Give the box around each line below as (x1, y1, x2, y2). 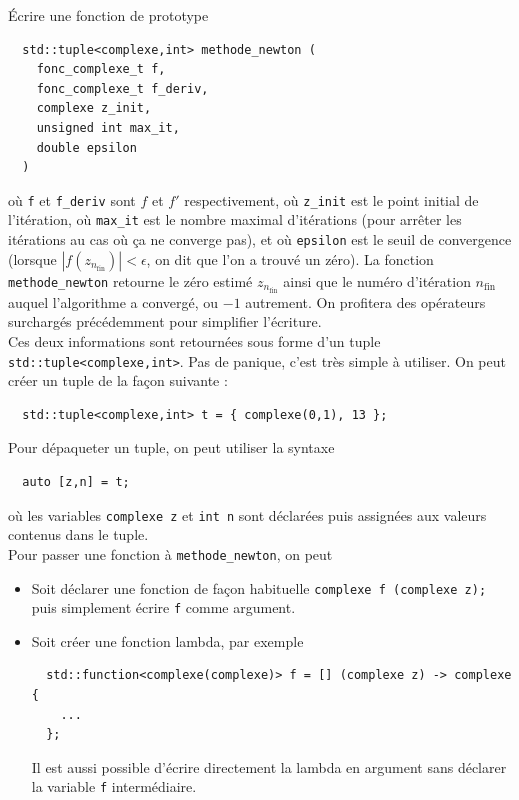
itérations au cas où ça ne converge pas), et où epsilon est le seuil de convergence (8, 229, 512, 250)
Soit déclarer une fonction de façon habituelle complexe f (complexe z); (31, 577, 487, 598)
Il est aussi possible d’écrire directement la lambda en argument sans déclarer (31, 756, 507, 777)
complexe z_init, (36, 101, 152, 116)
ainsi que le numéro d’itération (283, 270, 471, 291)
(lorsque (8, 248, 57, 269)
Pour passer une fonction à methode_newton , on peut (8, 543, 333, 564)
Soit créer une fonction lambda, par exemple (31, 630, 304, 651)
